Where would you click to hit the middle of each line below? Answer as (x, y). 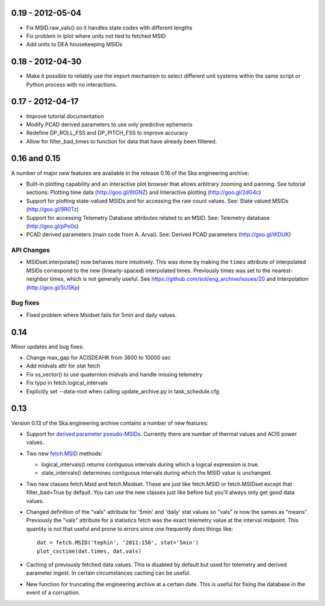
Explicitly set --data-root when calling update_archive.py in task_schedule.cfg (123, 391)
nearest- (282, 270)
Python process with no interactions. (72, 84)
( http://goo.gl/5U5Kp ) (53, 287)
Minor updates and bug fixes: (48, 346)
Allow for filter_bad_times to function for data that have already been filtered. (122, 141)
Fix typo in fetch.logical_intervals (67, 383)
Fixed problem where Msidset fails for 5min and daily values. (101, 315)
